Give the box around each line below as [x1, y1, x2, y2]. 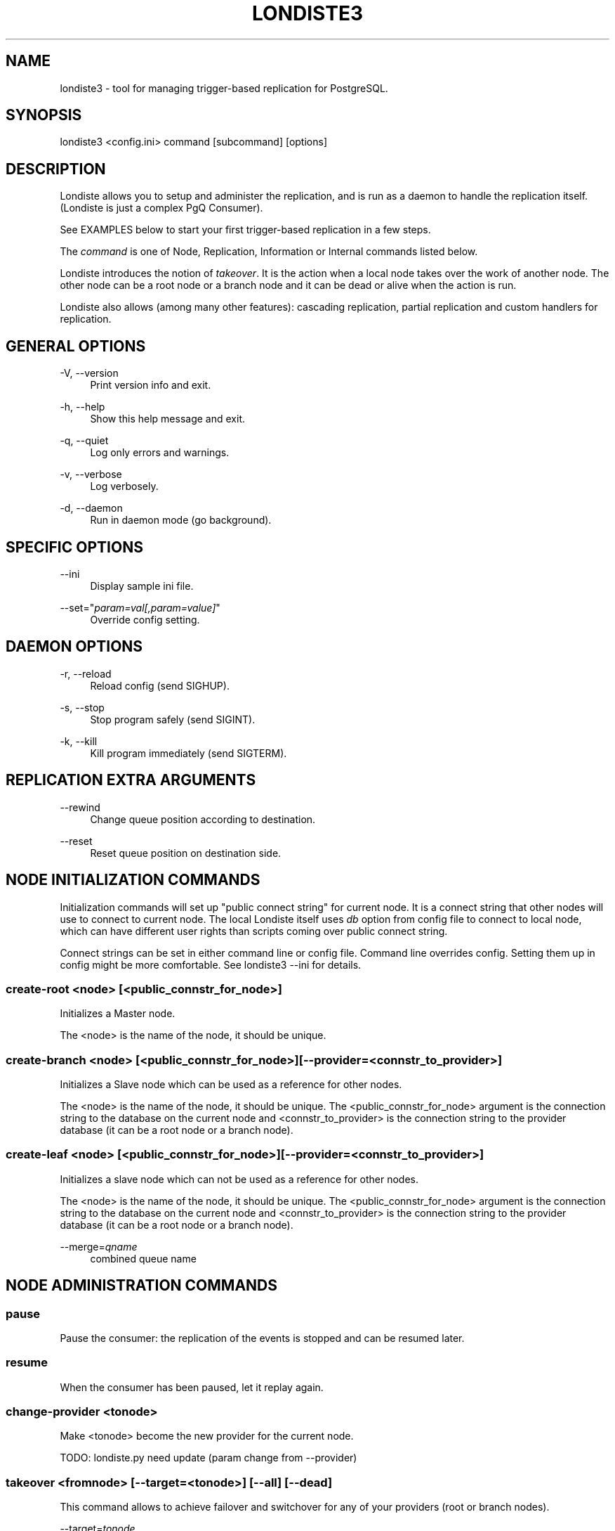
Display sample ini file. [90, 579, 194, 592]
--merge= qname [60, 1240, 138, 1253]
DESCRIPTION [6, 160, 106, 178]
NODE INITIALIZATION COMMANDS [6, 871, 260, 889]
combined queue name [90, 1252, 197, 1265]
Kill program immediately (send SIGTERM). [90, 747, 287, 759]
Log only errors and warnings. [90, 446, 230, 459]
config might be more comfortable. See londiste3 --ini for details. [60, 958, 362, 971]
